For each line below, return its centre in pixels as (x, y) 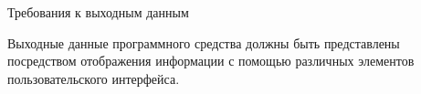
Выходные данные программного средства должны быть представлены (204, 42)
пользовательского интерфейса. (94, 78)
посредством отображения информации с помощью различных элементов (211, 61)
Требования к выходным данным (98, 11)
